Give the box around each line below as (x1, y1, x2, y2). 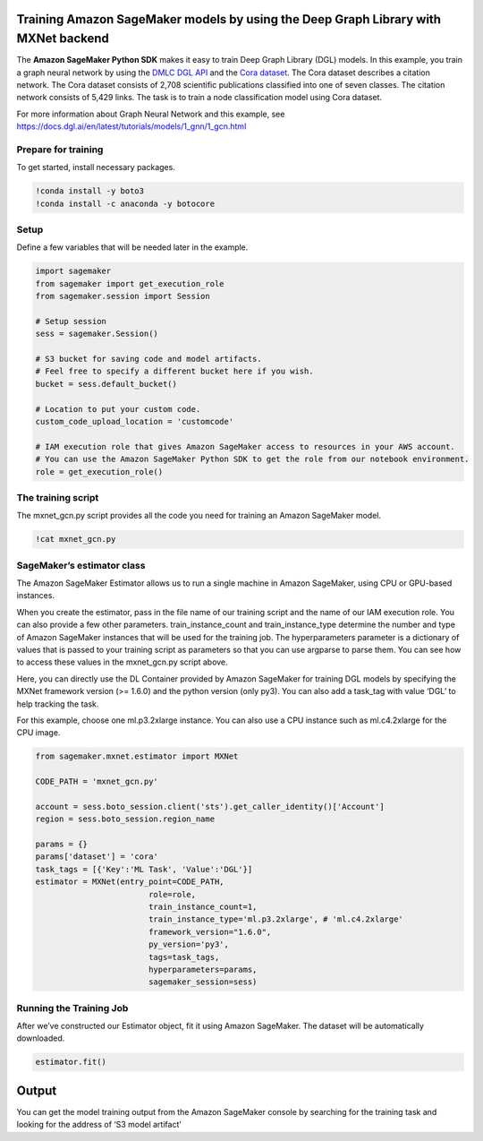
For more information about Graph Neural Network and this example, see (16, 108, 285, 119)
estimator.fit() (35, 1057, 107, 1068)
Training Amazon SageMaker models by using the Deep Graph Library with (16, 12, 442, 27)
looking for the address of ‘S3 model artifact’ (16, 1120, 182, 1130)
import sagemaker (35, 266, 112, 277)
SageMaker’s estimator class (16, 559, 146, 571)
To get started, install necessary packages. (16, 162, 176, 173)
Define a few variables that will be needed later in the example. (16, 242, 249, 253)
